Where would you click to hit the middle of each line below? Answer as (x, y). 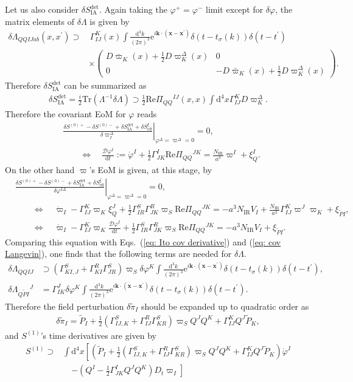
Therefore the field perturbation (65, 306)
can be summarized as (105, 85)
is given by (110, 21)
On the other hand (40, 170)
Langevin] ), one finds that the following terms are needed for (118, 254)
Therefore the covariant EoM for (65, 114)
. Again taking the (133, 9)
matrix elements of (40, 21)
